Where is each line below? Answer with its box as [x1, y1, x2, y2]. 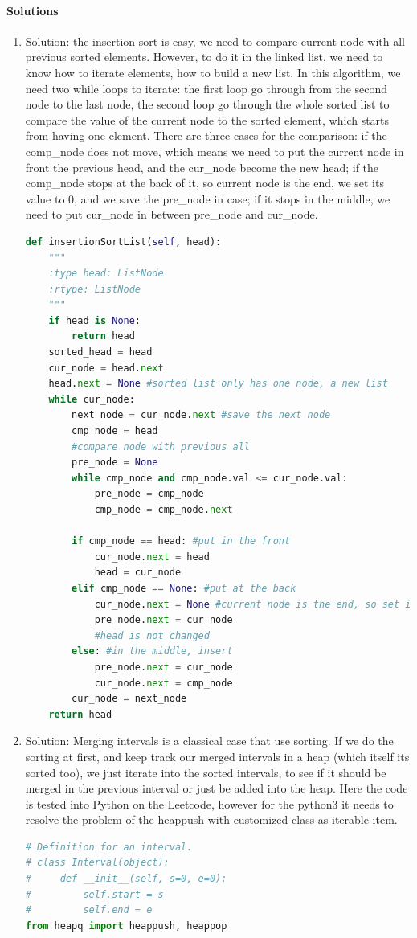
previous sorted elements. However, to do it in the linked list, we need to [25, 48, 383, 65]
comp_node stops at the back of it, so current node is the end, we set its [25, 174, 384, 191]
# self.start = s [25, 888, 164, 900]
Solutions [6, 2, 59, 18]
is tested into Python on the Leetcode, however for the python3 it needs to [25, 795, 394, 812]
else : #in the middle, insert [72, 645, 233, 657]
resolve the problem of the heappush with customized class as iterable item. [25, 811, 398, 828]
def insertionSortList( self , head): [25, 236, 222, 248]
